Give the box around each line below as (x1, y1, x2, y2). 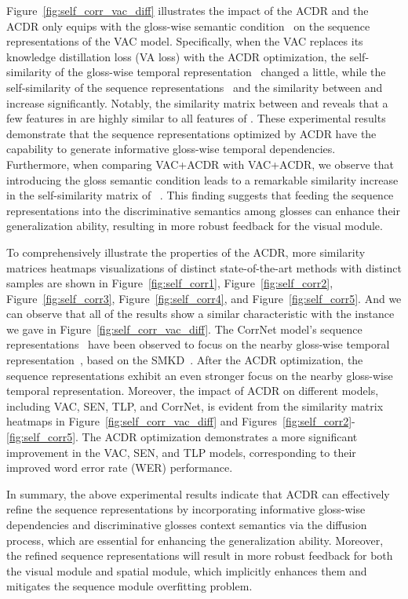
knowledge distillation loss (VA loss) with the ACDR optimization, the (6, 48, 346, 64)
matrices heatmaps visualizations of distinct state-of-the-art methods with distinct (6, 259, 402, 276)
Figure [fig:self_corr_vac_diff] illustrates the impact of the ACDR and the (6, 2, 369, 18)
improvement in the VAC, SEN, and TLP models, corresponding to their (6, 444, 356, 460)
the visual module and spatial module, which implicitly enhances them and (6, 562, 367, 579)
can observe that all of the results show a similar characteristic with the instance (6, 305, 395, 322)
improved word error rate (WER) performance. (6, 459, 233, 476)
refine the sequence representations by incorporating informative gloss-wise (6, 501, 366, 517)
